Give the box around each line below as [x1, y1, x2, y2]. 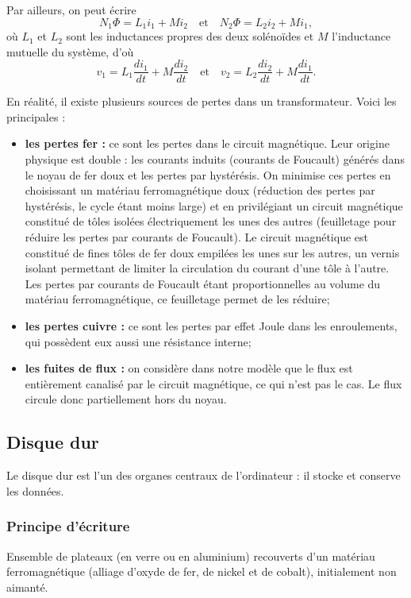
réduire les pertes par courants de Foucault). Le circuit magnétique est [25, 229, 368, 245]
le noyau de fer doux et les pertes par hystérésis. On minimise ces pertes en [25, 166, 391, 183]
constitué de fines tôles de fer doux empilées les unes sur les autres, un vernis [25, 244, 400, 260]
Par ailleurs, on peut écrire [6, 2, 136, 17]
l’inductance [332, 28, 391, 44]
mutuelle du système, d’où [6, 43, 134, 60]
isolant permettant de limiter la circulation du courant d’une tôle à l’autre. [25, 260, 390, 276]
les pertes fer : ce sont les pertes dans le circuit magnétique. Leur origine [25, 135, 390, 152]
